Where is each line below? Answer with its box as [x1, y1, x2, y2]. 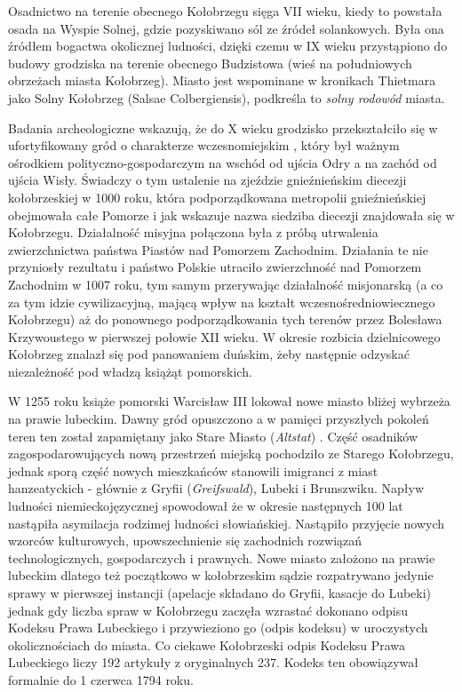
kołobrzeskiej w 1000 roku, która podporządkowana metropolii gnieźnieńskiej [8, 187, 426, 206]
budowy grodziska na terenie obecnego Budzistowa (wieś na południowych [8, 53, 412, 72]
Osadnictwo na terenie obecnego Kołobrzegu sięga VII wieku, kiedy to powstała [8, 2, 442, 20]
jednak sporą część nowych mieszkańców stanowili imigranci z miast [8, 461, 378, 480]
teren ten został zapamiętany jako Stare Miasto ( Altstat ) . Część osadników [8, 426, 418, 445]
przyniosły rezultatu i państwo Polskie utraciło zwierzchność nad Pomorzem [8, 258, 422, 276]
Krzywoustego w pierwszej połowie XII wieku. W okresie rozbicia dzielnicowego [8, 327, 441, 346]
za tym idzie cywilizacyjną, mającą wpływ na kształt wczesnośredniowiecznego [8, 292, 435, 311]
